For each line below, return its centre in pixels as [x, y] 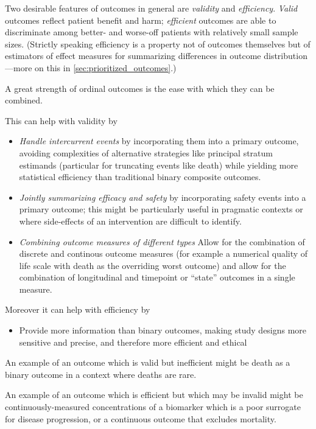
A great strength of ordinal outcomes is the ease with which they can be [140, 88]
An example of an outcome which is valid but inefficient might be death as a [148, 362]
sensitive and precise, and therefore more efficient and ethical [133, 342]
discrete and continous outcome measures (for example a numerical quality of [163, 253]
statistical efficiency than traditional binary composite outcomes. [140, 177]
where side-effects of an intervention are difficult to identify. [130, 221]
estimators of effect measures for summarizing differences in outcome [133, 56]
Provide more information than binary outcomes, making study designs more [163, 330]
